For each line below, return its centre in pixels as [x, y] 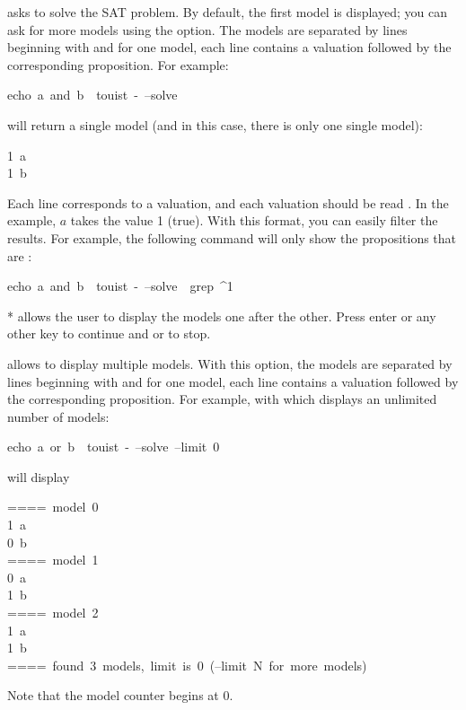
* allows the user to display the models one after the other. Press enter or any [222, 316]
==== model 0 [53, 507]
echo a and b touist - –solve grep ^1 [120, 286]
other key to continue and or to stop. [109, 333]
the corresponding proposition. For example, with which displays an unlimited [222, 399]
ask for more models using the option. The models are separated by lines [207, 29]
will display [39, 476]
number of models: [58, 416]
